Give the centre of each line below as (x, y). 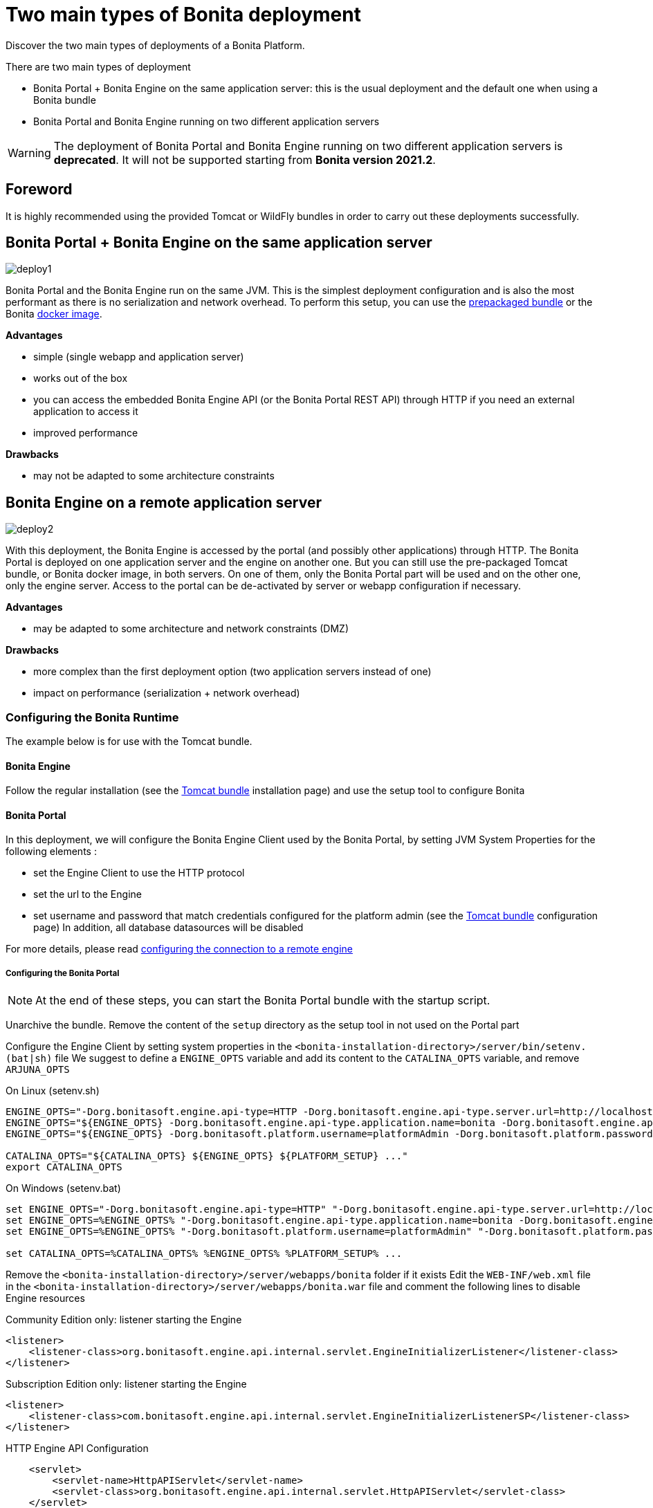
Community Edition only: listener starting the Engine (124, 1320)
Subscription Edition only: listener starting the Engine (126, 1384)
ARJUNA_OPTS (38, 1070)
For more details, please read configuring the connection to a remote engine (179, 949)
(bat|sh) (29, 1059)
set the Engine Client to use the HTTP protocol (139, 873)
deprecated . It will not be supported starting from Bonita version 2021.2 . (245, 159)
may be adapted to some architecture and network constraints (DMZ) (191, 629)
